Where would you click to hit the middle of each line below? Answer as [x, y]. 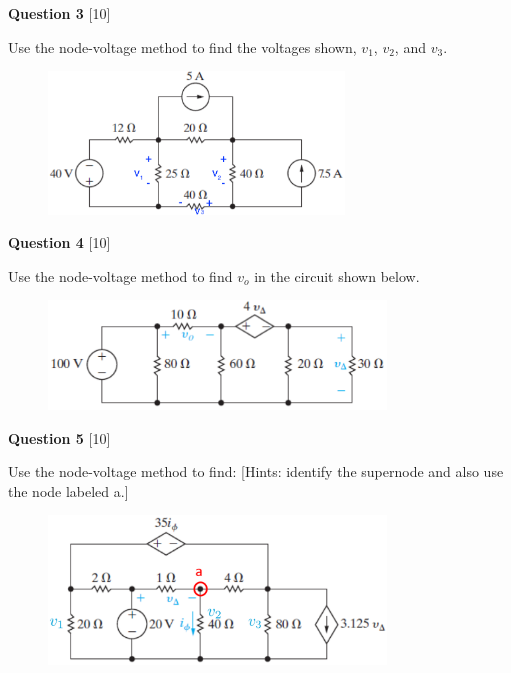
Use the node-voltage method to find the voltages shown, [182, 46]
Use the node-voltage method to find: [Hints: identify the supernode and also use [256, 471]
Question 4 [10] [59, 242]
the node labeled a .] [68, 490]
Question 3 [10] [59, 13]
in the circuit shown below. [337, 275]
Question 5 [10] [59, 437]
